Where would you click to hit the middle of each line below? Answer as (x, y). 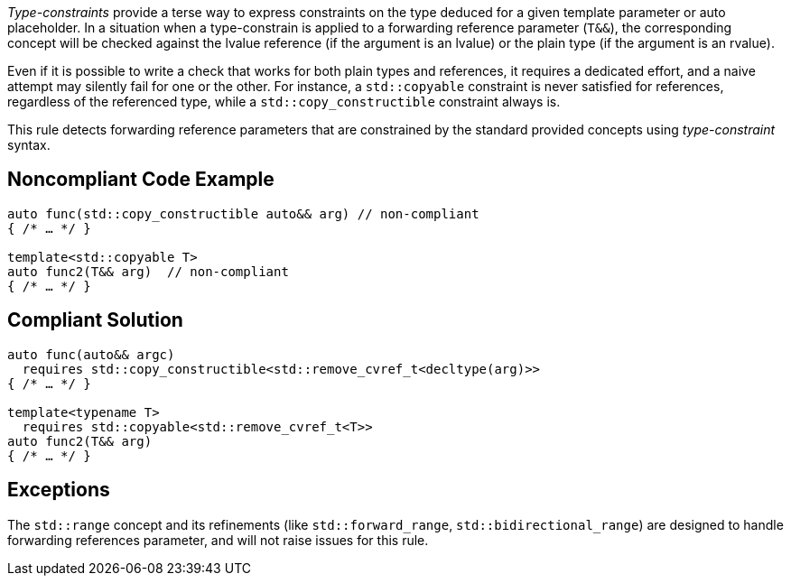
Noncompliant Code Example (141, 180)
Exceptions (59, 490)
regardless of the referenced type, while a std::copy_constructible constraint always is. (284, 102)
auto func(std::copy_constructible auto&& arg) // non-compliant (243, 213)
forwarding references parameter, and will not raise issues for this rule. (218, 540)
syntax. (29, 145)
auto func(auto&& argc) (91, 354)
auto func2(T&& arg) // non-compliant (148, 271)
